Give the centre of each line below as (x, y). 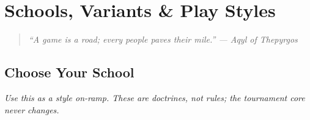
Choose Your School (69, 72)
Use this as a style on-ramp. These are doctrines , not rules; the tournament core (155, 97)
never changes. (32, 109)
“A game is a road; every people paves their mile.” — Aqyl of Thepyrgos (163, 39)
